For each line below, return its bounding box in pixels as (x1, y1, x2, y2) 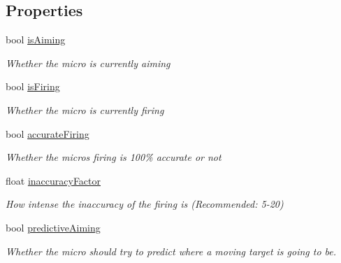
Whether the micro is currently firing (6, 102, 164, 117)
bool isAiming (6, 32, 66, 47)
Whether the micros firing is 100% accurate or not (6, 150, 222, 164)
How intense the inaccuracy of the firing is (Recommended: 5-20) (6, 197, 284, 211)
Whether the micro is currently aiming (6, 55, 170, 70)
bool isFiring (6, 79, 60, 94)
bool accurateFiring (6, 126, 89, 141)
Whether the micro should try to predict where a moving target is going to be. (6, 243, 337, 258)
